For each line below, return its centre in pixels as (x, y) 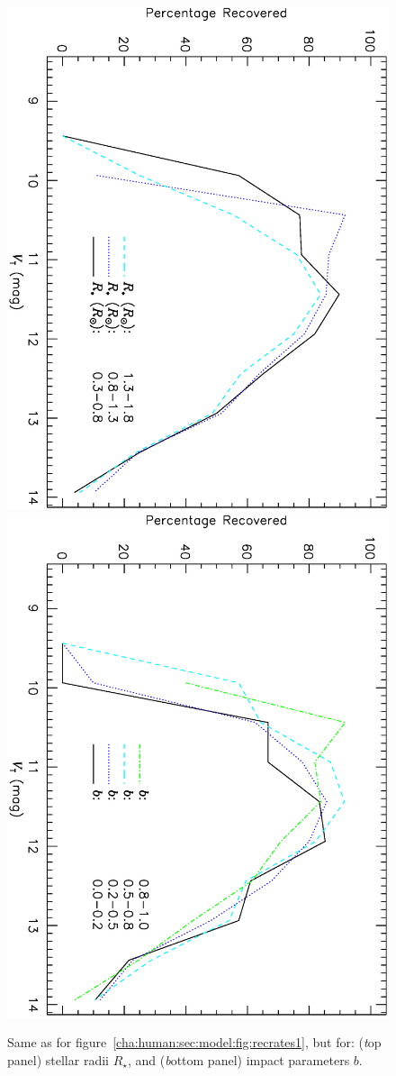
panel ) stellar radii (58, 1059)
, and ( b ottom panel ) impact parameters (238, 1059)
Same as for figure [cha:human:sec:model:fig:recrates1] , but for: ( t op (194, 1042)
